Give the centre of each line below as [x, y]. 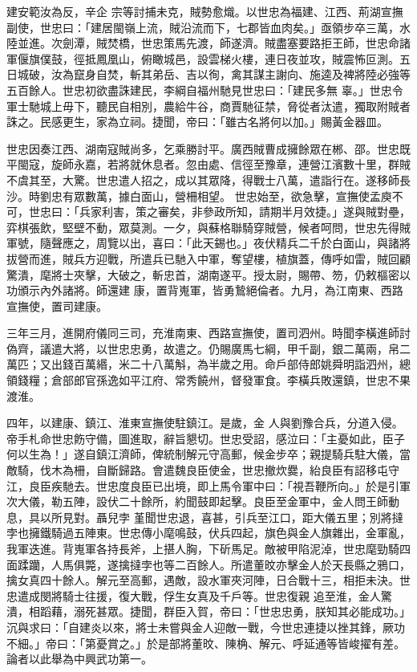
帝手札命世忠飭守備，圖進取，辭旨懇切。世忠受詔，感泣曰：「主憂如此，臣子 [206, 438]
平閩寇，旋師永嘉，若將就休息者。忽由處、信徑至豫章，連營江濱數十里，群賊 [208, 164]
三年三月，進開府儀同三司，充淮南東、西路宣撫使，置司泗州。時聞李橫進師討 [208, 333]
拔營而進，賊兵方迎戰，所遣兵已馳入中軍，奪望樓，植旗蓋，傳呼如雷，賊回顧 [208, 258]
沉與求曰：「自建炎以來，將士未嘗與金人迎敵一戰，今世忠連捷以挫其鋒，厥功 [206, 627]
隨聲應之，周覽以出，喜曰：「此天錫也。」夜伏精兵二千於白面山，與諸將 [225, 243]
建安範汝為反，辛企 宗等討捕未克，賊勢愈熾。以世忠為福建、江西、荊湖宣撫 [205, 11]
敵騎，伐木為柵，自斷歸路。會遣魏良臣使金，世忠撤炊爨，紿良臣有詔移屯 [197, 470]
